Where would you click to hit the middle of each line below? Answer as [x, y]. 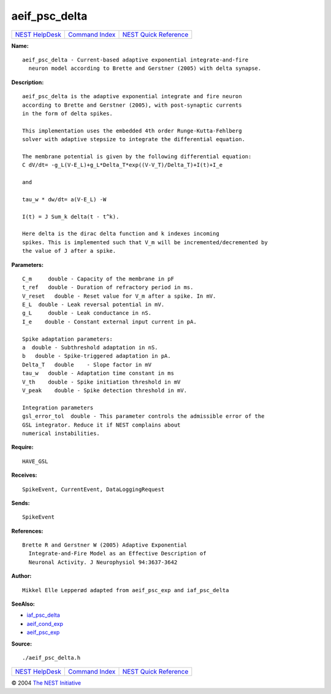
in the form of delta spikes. [68, 113]
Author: [21, 576]
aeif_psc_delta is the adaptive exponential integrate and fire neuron [132, 96]
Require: [22, 447]
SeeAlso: [23, 604]
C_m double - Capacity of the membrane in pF [98, 279]
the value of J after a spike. [69, 251]
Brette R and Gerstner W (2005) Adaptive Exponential [105, 545]
